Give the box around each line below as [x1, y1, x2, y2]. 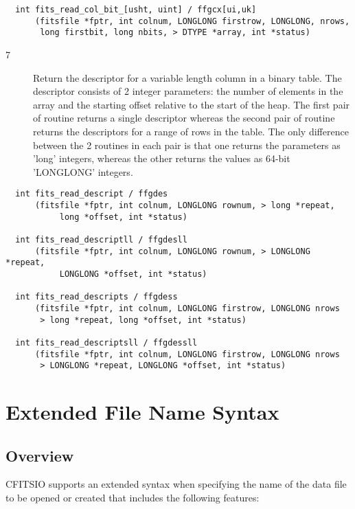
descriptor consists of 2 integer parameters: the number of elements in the [33, 84, 343, 98]
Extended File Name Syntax [5, 398, 279, 425]
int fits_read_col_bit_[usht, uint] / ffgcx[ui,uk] [15, 5, 257, 14]
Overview [5, 444, 74, 466]
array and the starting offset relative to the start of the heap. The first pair [33, 97, 350, 111]
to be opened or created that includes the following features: [5, 490, 260, 504]
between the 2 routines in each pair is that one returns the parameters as [33, 137, 341, 152]
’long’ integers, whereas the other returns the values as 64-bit [33, 151, 290, 166]
